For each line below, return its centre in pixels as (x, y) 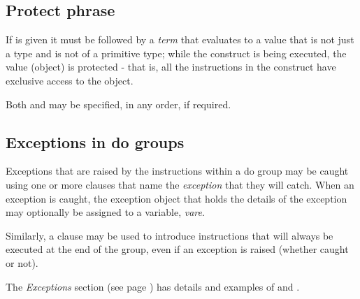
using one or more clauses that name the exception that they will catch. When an (180, 184)
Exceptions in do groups (95, 141)
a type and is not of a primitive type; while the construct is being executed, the (176, 53)
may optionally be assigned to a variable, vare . (105, 212)
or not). (22, 262)
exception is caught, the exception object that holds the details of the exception (177, 198)
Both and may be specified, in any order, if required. (118, 104)
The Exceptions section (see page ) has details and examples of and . (153, 286)
